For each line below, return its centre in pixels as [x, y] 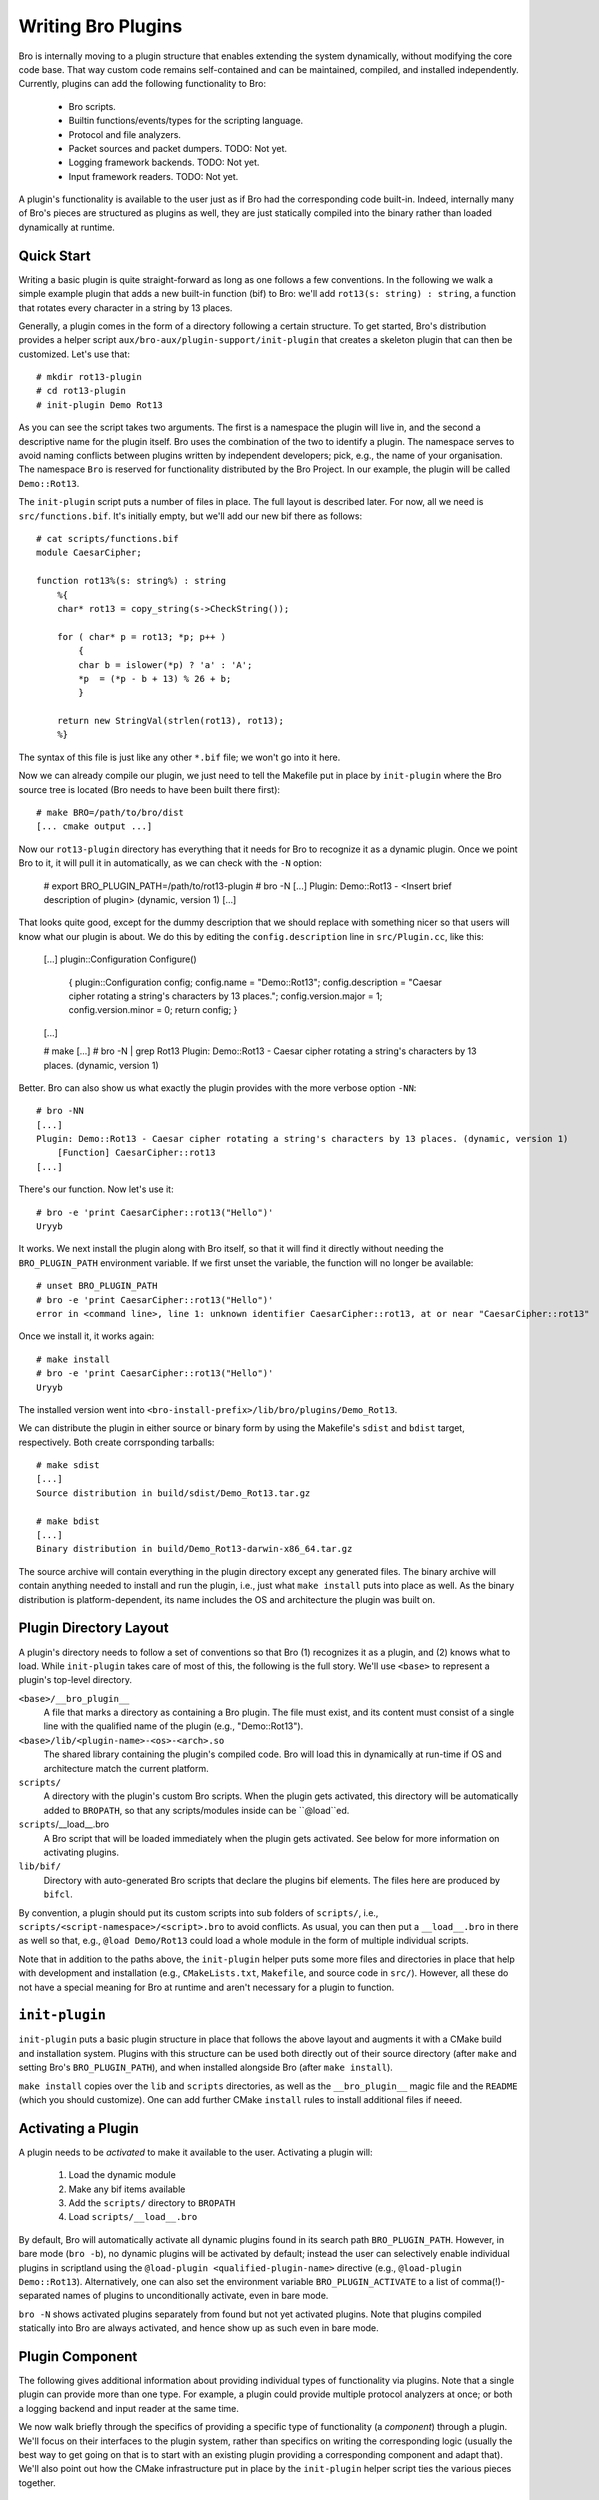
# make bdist [68, 1521]
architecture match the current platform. [126, 1768]
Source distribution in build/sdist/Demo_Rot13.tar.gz [173, 1493]
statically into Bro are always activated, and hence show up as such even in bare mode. [198, 2328]
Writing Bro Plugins [100, 26]
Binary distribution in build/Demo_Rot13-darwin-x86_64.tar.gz [194, 1549]
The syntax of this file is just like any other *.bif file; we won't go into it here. [179, 757]
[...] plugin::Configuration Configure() [120, 959]
